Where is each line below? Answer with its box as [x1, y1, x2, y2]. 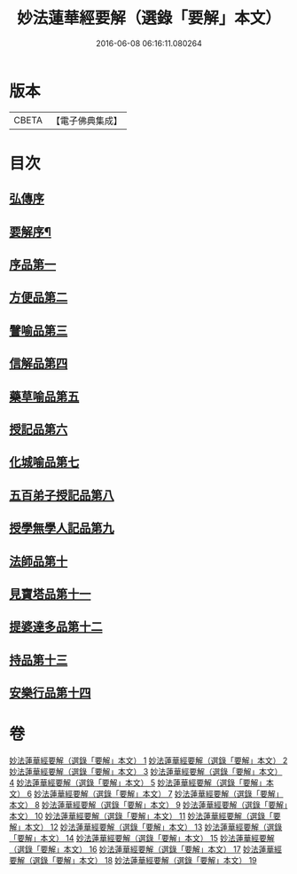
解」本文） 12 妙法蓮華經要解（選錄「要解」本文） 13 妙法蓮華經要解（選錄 [9, 822, 283, 832]
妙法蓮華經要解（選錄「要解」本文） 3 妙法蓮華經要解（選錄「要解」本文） [9, 767, 283, 777]
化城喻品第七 [9, 454, 80, 470]
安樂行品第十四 [9, 685, 91, 701]
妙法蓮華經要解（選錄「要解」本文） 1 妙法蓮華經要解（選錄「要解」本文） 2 [9, 755, 288, 766]
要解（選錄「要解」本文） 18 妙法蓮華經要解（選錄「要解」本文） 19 [9, 855, 257, 866]
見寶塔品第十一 [9, 587, 91, 602]
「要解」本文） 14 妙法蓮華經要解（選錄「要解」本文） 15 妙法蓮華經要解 [9, 833, 275, 844]
